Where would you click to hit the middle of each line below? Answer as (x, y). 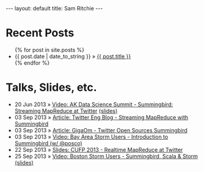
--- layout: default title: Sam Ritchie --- (54, 8)
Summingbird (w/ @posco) (49, 143)
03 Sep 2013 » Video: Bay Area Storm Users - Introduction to (91, 137)
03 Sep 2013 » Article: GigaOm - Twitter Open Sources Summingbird (101, 130)
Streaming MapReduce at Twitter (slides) (66, 110)
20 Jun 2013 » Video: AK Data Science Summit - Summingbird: (94, 104)
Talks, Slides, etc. (51, 88)
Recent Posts (40, 33)
